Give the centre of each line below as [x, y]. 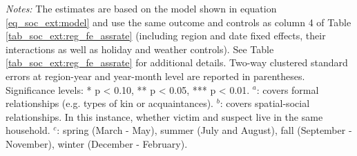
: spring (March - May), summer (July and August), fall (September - [204, 130]
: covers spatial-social [265, 103]
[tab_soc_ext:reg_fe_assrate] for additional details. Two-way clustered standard [177, 62]
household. [28, 130]
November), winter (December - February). [97, 143]
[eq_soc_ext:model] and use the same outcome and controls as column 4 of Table [178, 22]
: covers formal [288, 89]
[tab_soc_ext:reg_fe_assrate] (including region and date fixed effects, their [166, 36]
